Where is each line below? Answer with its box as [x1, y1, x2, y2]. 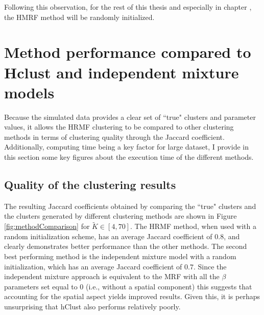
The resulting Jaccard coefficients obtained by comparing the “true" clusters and [4, 200, 256, 211]
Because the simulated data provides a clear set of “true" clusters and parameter [4, 111, 256, 122]
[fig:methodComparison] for [4, 221, 90, 232]
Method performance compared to [4, 41, 251, 62]
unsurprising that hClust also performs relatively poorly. [4, 301, 181, 312]
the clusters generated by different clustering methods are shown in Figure [4, 211, 237, 221]
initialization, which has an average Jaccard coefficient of [4, 261, 182, 271]
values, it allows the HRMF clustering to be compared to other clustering [4, 121, 234, 132]
